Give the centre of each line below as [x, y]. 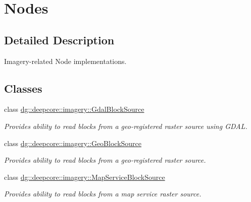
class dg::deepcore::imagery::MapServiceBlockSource [85, 177]
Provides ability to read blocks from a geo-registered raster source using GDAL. [126, 126]
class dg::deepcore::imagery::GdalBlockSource [74, 109]
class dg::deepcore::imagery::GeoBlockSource [73, 143]
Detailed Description [59, 40]
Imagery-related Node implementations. [65, 61]
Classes [23, 88]
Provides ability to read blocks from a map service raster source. [103, 194]
